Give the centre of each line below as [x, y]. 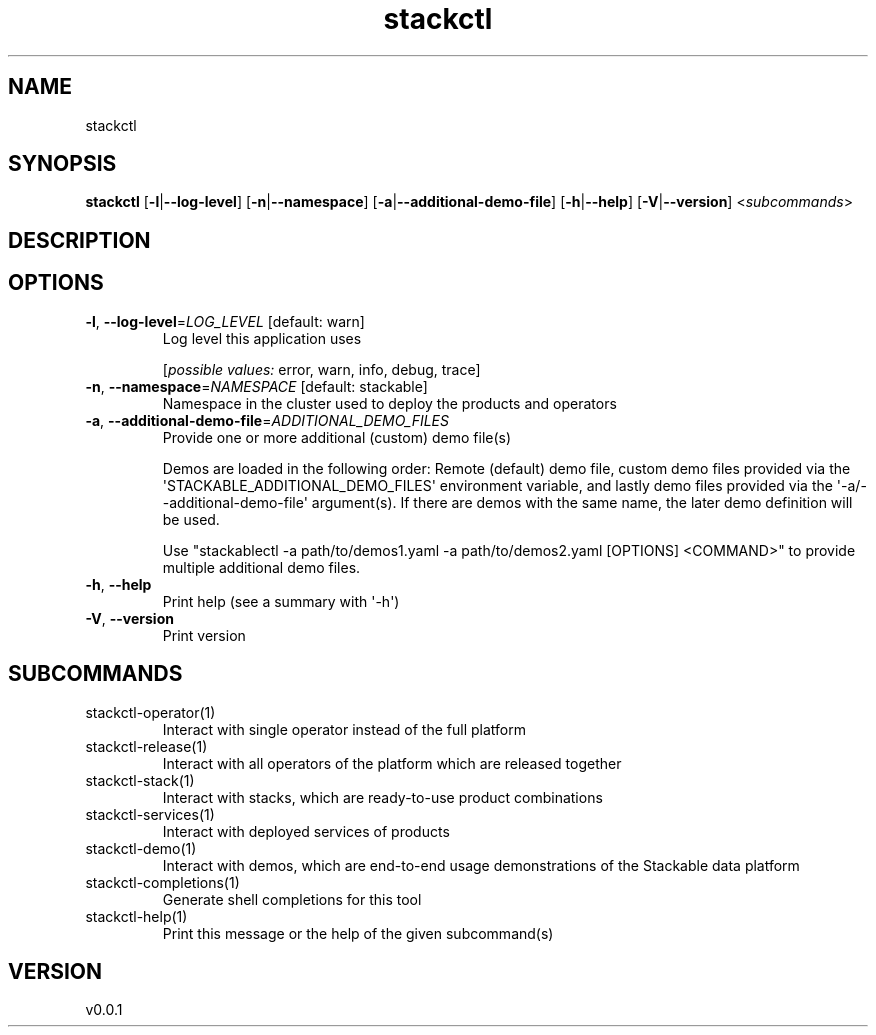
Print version [204, 635]
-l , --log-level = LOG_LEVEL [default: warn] [225, 321]
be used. [191, 519]
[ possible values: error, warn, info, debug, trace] [321, 369]
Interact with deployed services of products [306, 831]
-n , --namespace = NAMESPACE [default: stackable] [256, 386]
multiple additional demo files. [261, 567]
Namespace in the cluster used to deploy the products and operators [389, 403]
